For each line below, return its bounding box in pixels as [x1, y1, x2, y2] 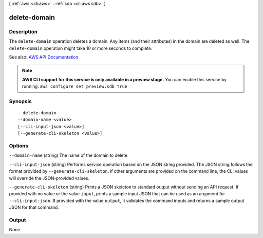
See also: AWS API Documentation [9, 54, 78, 60]
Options [9, 143, 29, 149]
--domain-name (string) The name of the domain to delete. [9, 152, 129, 158]
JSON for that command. [9, 204, 59, 210]
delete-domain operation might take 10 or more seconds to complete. [9, 45, 152, 51]
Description [9, 28, 38, 35]
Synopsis [9, 98, 32, 105]
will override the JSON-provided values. [9, 175, 90, 181]
